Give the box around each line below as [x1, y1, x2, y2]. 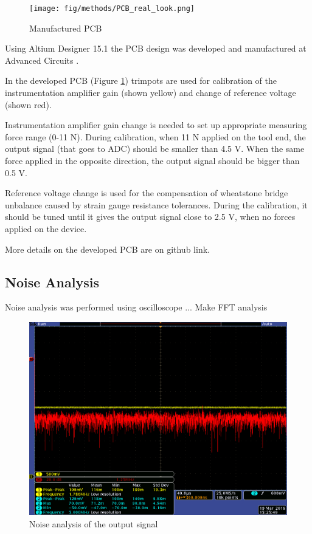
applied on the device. [5, 222, 87, 234]
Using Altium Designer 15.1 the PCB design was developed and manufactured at [5, 42, 307, 55]
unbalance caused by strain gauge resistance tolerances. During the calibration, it [5, 198, 308, 211]
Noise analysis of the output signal [29, 517, 158, 530]
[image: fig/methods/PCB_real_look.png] [29, 4, 195, 13]
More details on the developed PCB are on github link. [5, 242, 210, 255]
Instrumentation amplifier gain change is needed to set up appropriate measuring [5, 118, 307, 131]
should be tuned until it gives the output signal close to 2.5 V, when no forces [5, 210, 296, 223]
